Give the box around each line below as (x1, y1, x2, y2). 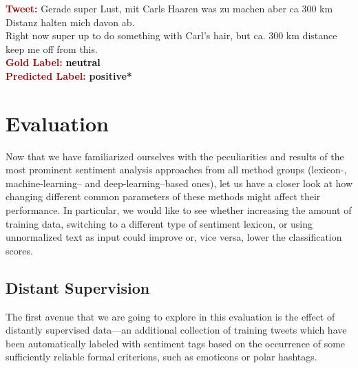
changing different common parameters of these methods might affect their (6, 189, 321, 204)
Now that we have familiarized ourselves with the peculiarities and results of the (6, 149, 344, 163)
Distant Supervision (6, 277, 150, 298)
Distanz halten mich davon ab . (6, 14, 135, 29)
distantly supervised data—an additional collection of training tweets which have (6, 323, 347, 337)
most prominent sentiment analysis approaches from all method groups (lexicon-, (6, 162, 347, 177)
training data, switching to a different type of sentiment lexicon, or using (6, 216, 313, 230)
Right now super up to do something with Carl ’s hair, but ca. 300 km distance (6, 28, 337, 43)
